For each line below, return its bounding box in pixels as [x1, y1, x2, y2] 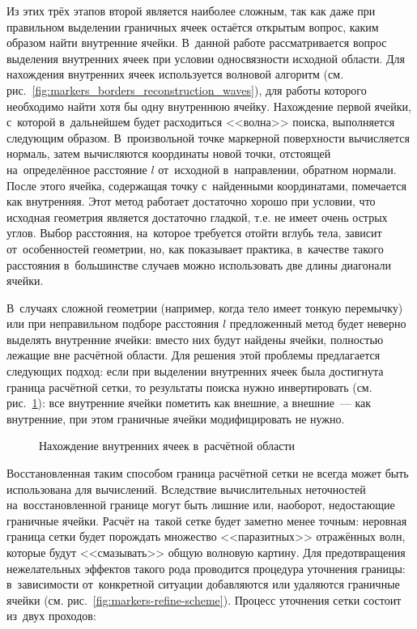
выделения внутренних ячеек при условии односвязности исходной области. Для [6, 49, 406, 66]
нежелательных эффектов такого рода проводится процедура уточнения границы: [6, 559, 406, 576]
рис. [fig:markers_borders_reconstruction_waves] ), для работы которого [6, 81, 367, 98]
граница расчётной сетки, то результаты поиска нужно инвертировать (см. [6, 378, 372, 395]
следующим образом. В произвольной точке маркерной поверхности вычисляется [6, 129, 410, 146]
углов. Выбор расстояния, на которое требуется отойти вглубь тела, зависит [6, 224, 382, 241]
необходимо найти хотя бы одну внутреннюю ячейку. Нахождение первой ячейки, [6, 97, 411, 114]
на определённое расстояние [6, 160, 147, 177]
